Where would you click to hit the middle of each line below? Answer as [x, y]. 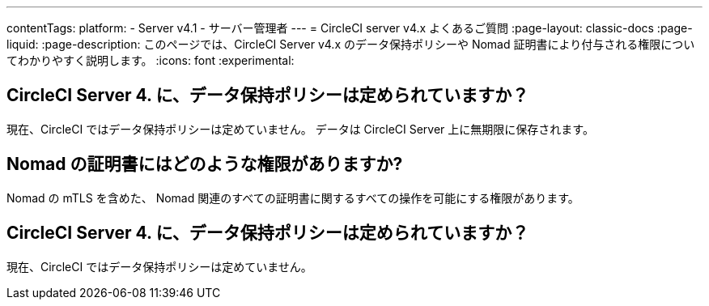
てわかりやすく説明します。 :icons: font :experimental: [151, 60]
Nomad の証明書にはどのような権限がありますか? [205, 164]
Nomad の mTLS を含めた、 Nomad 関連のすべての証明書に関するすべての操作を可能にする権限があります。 [293, 198]
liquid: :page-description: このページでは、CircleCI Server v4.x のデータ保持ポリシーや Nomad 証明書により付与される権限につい [351, 44]
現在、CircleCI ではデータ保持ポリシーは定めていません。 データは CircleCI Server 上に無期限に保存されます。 [300, 129]
